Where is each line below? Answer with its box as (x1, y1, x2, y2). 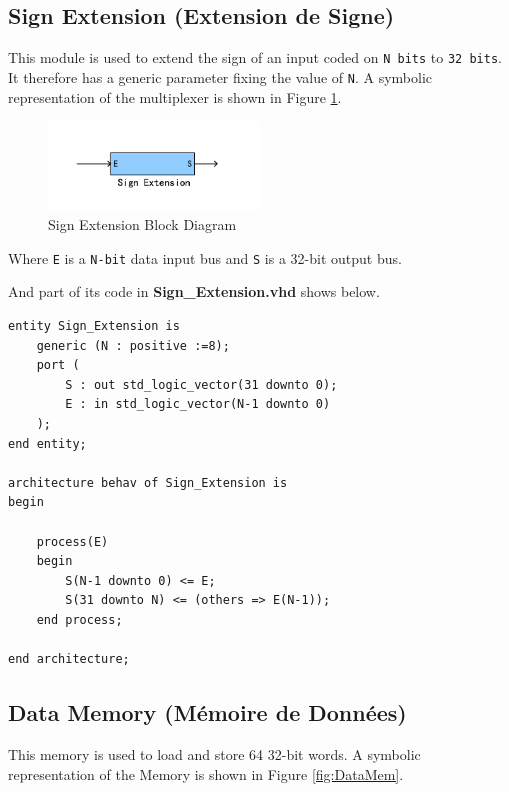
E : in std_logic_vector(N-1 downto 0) (65, 397, 331, 412)
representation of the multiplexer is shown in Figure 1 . (8, 86, 342, 107)
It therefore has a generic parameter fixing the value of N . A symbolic (8, 66, 433, 87)
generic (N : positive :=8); (36, 338, 230, 353)
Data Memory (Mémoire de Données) (8, 697, 407, 728)
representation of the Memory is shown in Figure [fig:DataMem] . (8, 763, 404, 784)
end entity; (8, 436, 87, 451)
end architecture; (8, 652, 130, 667)
